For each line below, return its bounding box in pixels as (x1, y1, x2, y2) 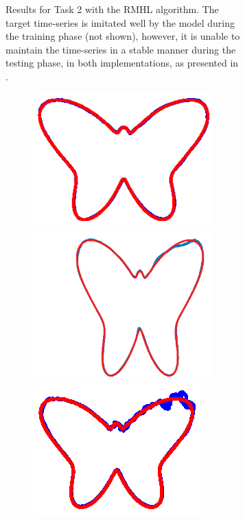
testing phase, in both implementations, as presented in (5, 56, 239, 70)
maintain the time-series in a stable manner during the (5, 42, 236, 56)
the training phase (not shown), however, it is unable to (5, 29, 240, 43)
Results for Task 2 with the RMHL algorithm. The (5, 2, 219, 16)
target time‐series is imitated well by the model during (5, 15, 235, 29)
